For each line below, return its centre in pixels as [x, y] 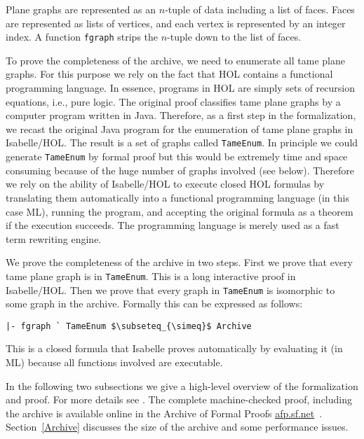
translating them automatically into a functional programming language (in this [177, 197]
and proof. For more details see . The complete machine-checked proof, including [179, 399]
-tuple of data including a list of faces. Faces [260, 9]
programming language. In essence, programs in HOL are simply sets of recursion [180, 88]
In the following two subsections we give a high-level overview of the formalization [182, 385]
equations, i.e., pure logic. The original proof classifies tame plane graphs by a [173, 101]
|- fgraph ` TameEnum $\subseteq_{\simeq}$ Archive [129, 326]
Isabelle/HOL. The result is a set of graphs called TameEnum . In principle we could [182, 142]
